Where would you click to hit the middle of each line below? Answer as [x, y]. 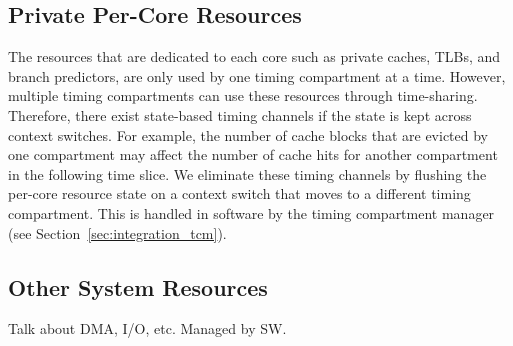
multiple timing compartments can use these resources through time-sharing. [243, 95]
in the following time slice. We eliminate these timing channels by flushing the [247, 173]
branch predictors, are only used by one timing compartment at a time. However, [257, 75]
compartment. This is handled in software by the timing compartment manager [251, 212]
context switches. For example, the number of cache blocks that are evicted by [248, 134]
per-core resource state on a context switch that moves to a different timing [239, 193]
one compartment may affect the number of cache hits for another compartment [253, 154]
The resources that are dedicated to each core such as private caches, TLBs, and [254, 56]
